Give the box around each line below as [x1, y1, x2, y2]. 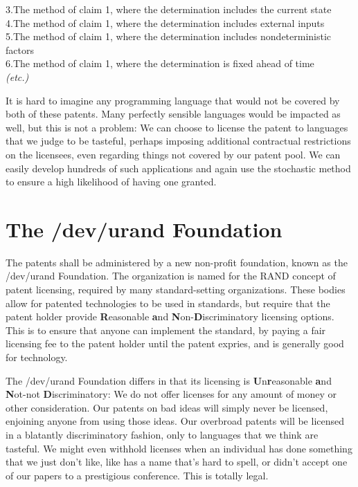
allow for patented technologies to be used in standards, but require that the [6, 295, 330, 310]
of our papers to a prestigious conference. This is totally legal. [6, 468, 269, 482]
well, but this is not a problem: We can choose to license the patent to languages [6, 120, 348, 134]
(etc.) [6, 69, 29, 84]
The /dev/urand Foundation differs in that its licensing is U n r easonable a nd [6, 373, 332, 387]
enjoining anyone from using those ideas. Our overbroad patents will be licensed [6, 414, 345, 428]
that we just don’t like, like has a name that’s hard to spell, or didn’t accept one [6, 454, 348, 469]
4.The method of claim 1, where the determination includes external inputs [6, 15, 325, 30]
